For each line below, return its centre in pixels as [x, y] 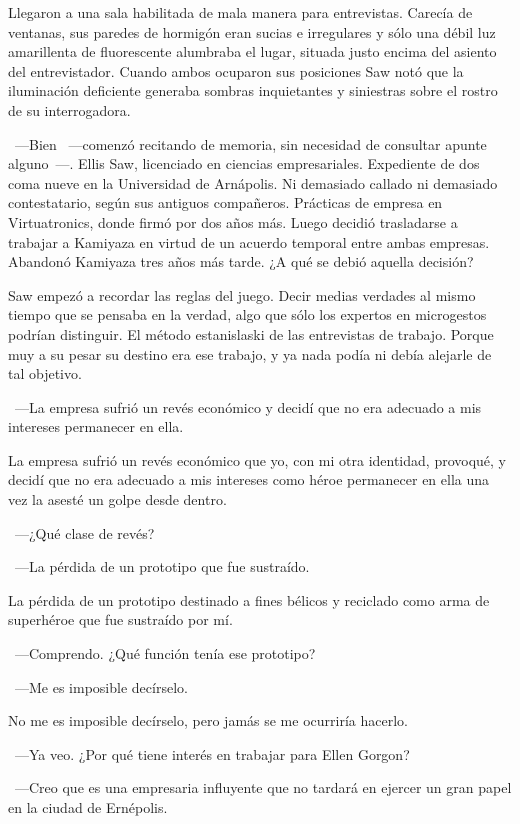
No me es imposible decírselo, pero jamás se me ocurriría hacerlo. [208, 720]
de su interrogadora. [69, 109]
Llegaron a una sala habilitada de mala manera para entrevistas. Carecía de [240, 12]
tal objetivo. [45, 373]
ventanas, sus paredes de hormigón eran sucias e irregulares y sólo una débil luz [252, 31]
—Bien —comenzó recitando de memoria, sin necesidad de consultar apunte [250, 143]
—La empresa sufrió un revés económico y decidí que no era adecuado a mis [248, 406]
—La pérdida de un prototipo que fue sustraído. [162, 566]
